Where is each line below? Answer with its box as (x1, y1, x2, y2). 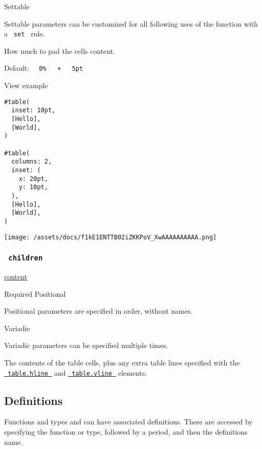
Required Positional (4, 288, 66, 299)
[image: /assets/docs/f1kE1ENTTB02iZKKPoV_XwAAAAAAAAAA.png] (4, 233, 217, 241)
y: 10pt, (18, 183, 48, 191)
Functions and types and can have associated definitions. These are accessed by (4, 416, 253, 427)
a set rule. (4, 28, 45, 39)
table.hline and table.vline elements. (8, 367, 147, 378)
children (8, 254, 43, 262)
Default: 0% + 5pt (4, 63, 83, 73)
